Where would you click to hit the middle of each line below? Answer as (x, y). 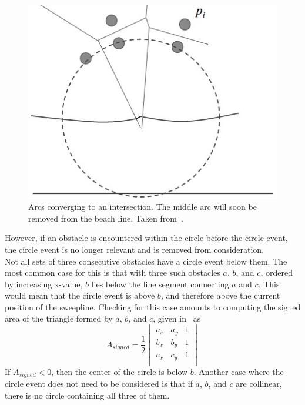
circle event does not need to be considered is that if (99, 384)
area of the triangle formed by (59, 318)
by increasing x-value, (44, 284)
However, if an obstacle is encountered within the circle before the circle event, (146, 238)
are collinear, (259, 384)
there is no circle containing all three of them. (87, 395)
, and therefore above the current (220, 295)
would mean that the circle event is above (80, 295)
